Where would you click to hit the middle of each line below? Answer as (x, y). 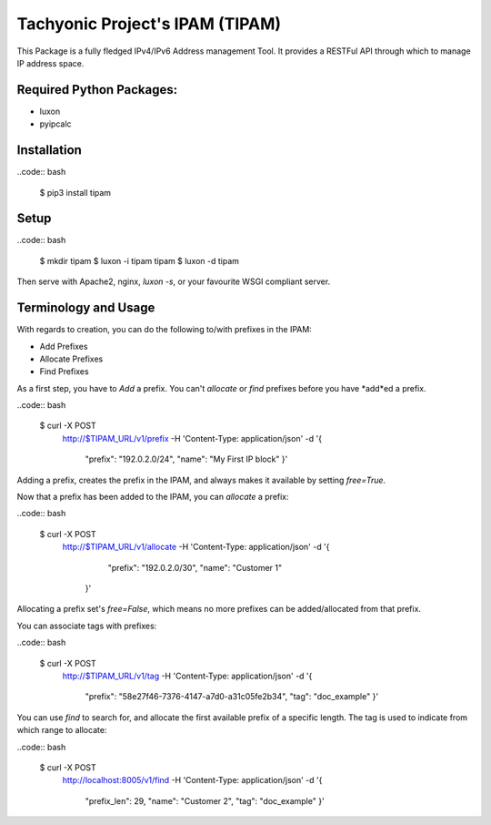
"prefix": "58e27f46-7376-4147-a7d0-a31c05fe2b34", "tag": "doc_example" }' (232, 697)
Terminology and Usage (86, 308)
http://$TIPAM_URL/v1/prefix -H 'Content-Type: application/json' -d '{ (192, 438)
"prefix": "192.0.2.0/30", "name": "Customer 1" (195, 567)
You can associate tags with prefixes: (87, 626)
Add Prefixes (64, 346)
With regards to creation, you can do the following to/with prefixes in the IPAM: (165, 330)
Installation (49, 150)
